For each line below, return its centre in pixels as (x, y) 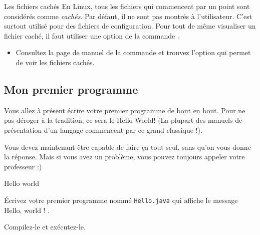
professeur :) (23, 166)
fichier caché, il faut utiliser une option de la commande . (92, 35)
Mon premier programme (71, 89)
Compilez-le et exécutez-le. (45, 227)
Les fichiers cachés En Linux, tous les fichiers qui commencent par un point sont (127, 6)
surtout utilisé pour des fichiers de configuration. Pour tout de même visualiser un (130, 26)
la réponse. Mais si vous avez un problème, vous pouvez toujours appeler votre (124, 157)
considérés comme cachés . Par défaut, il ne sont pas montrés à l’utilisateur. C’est (128, 16)
